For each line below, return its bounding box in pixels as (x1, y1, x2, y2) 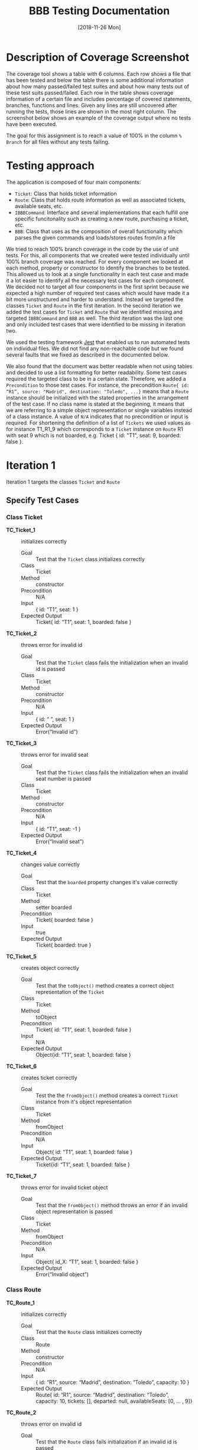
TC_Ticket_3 (6, 740, 37, 747)
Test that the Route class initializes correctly (35, 1328, 142, 1335)
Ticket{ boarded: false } (35, 917, 93, 924)
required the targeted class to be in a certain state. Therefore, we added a (6, 375, 186, 382)
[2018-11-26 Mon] (77, 24, 121, 31)
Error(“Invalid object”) (35, 1271, 89, 1278)
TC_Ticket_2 (6, 630, 37, 637)
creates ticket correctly (21, 1074, 78, 1082)
